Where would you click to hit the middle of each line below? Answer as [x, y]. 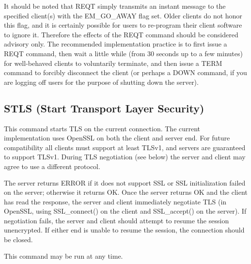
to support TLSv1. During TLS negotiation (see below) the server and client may [125, 157]
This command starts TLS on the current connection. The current [102, 128]
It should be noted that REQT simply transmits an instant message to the [115, 6]
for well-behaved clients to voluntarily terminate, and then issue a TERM [113, 63]
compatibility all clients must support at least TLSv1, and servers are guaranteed [125, 147]
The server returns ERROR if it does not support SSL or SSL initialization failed [125, 182]
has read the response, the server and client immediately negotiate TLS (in [115, 201]
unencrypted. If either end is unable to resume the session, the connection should [124, 230]
